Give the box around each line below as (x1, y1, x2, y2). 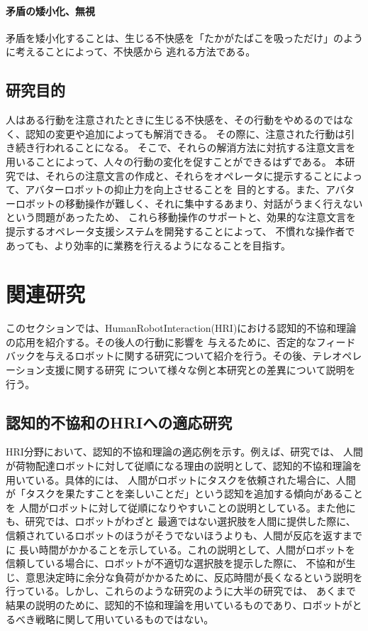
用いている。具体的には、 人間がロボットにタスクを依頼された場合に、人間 (6, 472, 356, 487)
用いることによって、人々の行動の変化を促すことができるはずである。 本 (6, 153, 345, 168)
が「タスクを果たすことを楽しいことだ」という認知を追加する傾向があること (6, 486, 363, 501)
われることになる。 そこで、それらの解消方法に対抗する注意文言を (45, 140, 356, 155)
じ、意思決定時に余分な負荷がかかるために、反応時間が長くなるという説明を (6, 569, 363, 584)
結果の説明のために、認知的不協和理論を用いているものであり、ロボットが (6, 597, 352, 612)
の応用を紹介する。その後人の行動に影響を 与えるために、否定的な (6, 334, 316, 349)
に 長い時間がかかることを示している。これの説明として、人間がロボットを (6, 541, 356, 556)
